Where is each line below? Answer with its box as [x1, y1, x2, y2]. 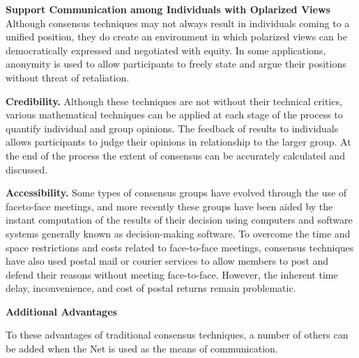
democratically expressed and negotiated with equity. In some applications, [6, 42, 326, 57]
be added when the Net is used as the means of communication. [6, 341, 278, 356]
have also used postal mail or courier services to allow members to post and [6, 254, 329, 268]
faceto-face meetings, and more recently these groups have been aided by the [6, 199, 333, 213]
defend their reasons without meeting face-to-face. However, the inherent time [6, 267, 338, 281]
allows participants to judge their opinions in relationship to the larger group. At [6, 134, 351, 149]
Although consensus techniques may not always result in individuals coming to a [6, 15, 350, 30]
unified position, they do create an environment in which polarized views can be [6, 29, 347, 44]
